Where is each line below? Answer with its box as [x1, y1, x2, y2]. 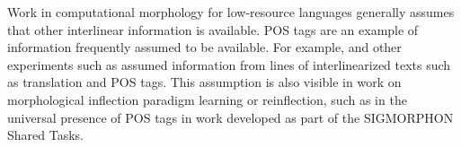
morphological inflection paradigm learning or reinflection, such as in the [7, 90, 407, 108]
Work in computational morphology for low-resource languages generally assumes [7, 3, 455, 21]
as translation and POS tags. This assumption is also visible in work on [7, 73, 402, 91]
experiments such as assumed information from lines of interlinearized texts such [7, 55, 451, 73]
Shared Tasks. [7, 125, 84, 144]
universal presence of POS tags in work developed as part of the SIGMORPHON [7, 108, 454, 126]
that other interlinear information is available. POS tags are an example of [7, 20, 419, 39]
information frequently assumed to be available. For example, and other [7, 38, 402, 56]
